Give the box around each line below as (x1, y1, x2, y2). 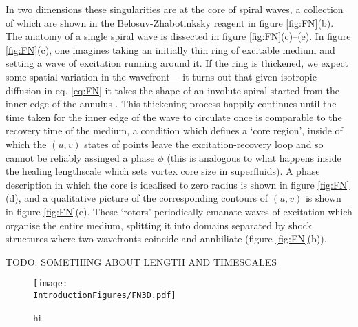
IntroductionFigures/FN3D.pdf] (33, 290, 176, 300)
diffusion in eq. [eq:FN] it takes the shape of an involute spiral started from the (6, 83, 339, 97)
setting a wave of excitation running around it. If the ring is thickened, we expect (6, 56, 349, 70)
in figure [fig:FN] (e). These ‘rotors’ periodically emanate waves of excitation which (6, 204, 352, 218)
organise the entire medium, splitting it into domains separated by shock (6, 218, 313, 232)
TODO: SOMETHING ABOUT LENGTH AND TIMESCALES (6, 254, 277, 268)
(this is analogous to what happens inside (167, 150, 341, 165)
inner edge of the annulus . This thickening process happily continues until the (6, 96, 337, 111)
